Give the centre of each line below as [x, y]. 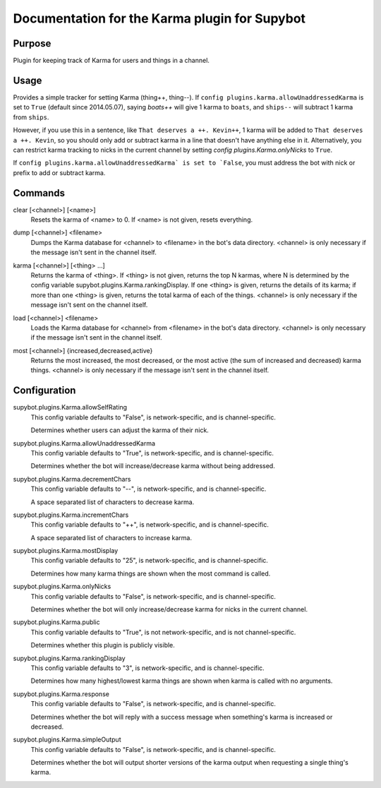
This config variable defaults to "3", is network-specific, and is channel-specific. [147, 668]
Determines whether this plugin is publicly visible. [103, 645]
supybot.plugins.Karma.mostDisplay [66, 551]
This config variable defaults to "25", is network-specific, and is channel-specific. [149, 561]
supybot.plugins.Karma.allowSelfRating [70, 407]
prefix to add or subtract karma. [59, 172]
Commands [39, 193]
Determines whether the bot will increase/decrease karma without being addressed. [153, 466]
